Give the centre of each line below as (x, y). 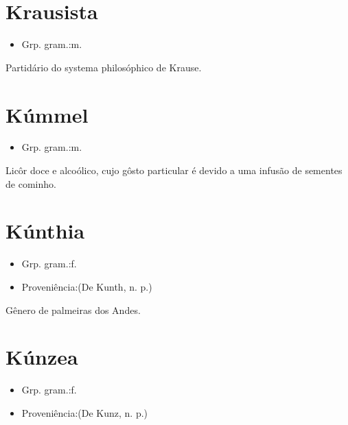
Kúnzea (42, 357)
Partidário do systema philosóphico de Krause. (104, 67)
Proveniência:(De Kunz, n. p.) (85, 412)
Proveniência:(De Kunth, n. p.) (87, 286)
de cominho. (31, 183)
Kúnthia (45, 231)
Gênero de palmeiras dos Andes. (73, 309)
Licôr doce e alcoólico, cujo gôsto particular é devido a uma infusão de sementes (174, 170)
